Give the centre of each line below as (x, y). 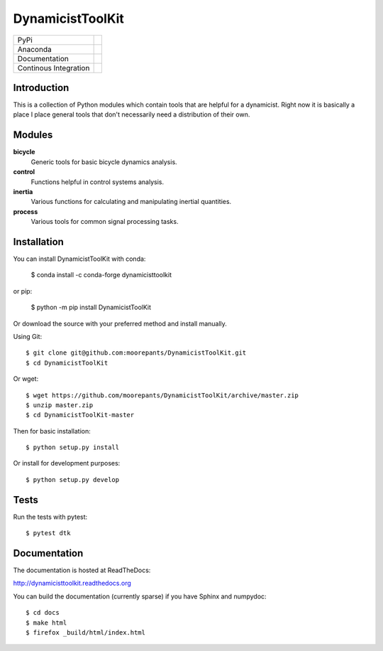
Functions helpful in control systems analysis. (98, 182)
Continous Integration (54, 68)
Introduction (41, 88)
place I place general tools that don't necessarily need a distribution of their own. (132, 114)
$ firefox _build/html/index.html (85, 633)
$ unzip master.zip (60, 405)
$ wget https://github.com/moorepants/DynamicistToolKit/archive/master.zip (162, 395)
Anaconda (35, 49)
